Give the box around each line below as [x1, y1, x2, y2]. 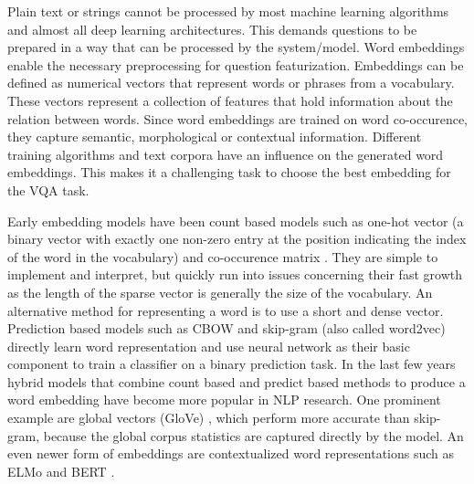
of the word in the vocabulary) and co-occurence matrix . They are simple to [7, 247, 438, 266]
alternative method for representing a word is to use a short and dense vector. [7, 300, 444, 320]
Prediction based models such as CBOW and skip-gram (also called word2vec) [7, 319, 446, 338]
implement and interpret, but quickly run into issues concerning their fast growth [7, 265, 462, 284]
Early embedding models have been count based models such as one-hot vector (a [7, 211, 464, 230]
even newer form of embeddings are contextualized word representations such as [7, 444, 455, 463]
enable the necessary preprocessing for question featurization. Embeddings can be [7, 55, 464, 74]
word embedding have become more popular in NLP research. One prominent [7, 390, 441, 409]
